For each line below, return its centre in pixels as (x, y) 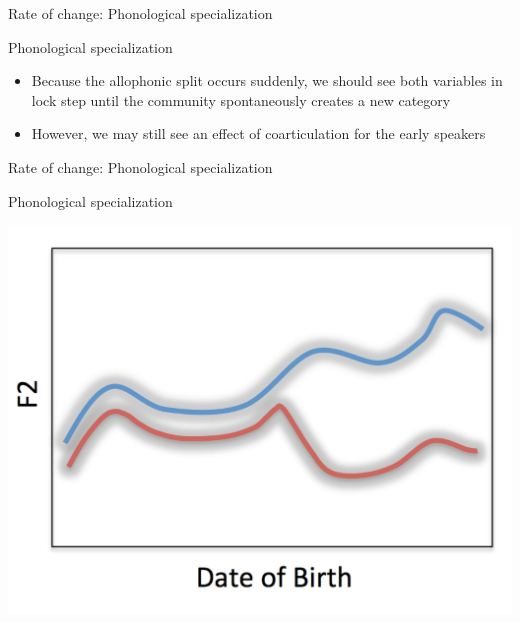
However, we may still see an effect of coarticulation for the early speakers (258, 133)
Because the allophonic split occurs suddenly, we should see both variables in (267, 80)
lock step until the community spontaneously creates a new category (241, 99)
